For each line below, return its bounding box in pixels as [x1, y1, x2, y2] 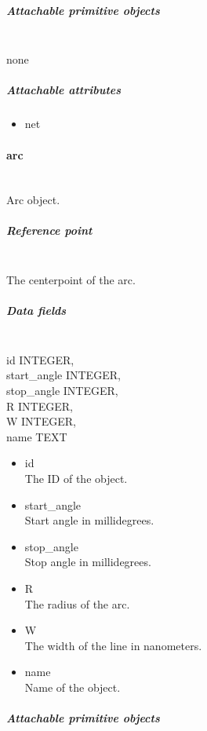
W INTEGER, [6, 413, 76, 429]
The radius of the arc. [24, 595, 130, 612]
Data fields [6, 302, 67, 319]
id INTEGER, [6, 351, 74, 367]
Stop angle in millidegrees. [24, 554, 151, 570]
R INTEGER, [6, 397, 73, 414]
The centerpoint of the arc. [6, 272, 136, 288]
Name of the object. [24, 678, 121, 695]
